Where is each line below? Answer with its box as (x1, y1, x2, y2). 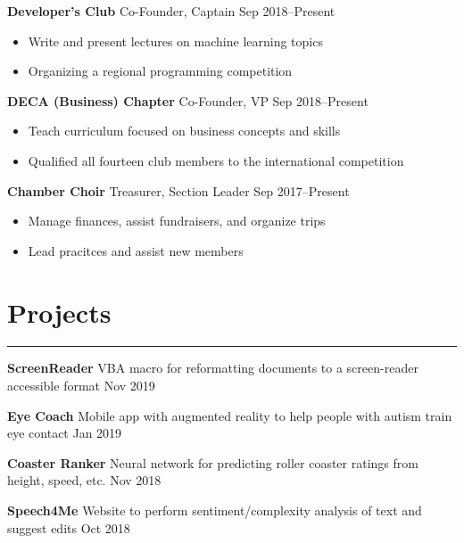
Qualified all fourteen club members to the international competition (28, 151, 404, 169)
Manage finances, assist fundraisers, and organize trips (28, 211, 326, 230)
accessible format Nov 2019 (7, 376, 155, 395)
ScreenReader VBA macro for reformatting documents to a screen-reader (7, 358, 418, 377)
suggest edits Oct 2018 (7, 518, 130, 537)
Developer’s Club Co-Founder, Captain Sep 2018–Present (7, 2, 336, 20)
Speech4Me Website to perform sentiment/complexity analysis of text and (7, 501, 422, 520)
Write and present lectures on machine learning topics (28, 31, 323, 50)
